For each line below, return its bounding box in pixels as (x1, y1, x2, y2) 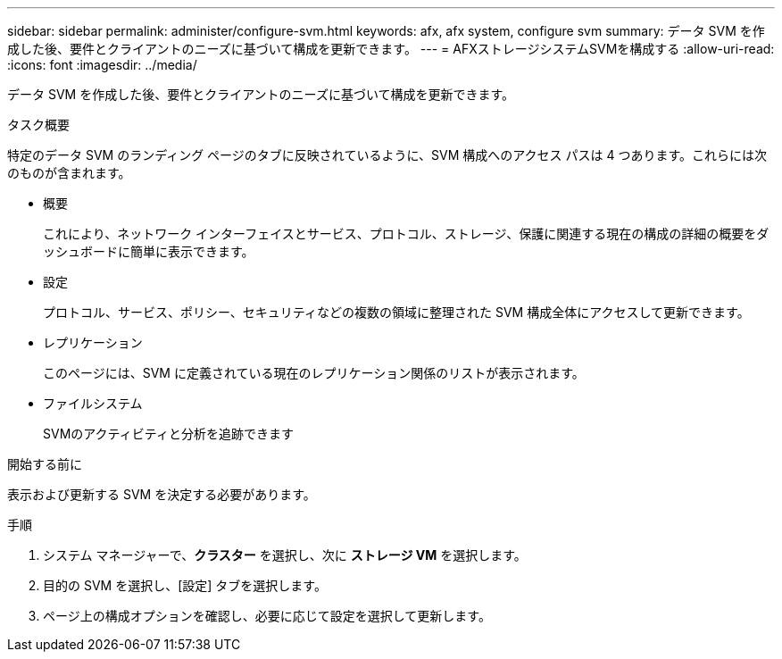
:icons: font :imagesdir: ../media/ (7, 57, 197, 72)
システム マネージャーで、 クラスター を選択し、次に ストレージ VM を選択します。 (43, 547, 527, 563)
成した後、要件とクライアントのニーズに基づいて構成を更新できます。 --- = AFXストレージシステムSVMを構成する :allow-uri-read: (7, 41, 775, 56)
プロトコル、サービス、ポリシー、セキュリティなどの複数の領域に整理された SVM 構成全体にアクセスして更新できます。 (43, 304, 750, 320)
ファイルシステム (43, 396, 143, 411)
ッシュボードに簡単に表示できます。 (43, 244, 254, 259)
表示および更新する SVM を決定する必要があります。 (7, 487, 316, 502)
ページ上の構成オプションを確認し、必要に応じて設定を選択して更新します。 (43, 608, 491, 623)
